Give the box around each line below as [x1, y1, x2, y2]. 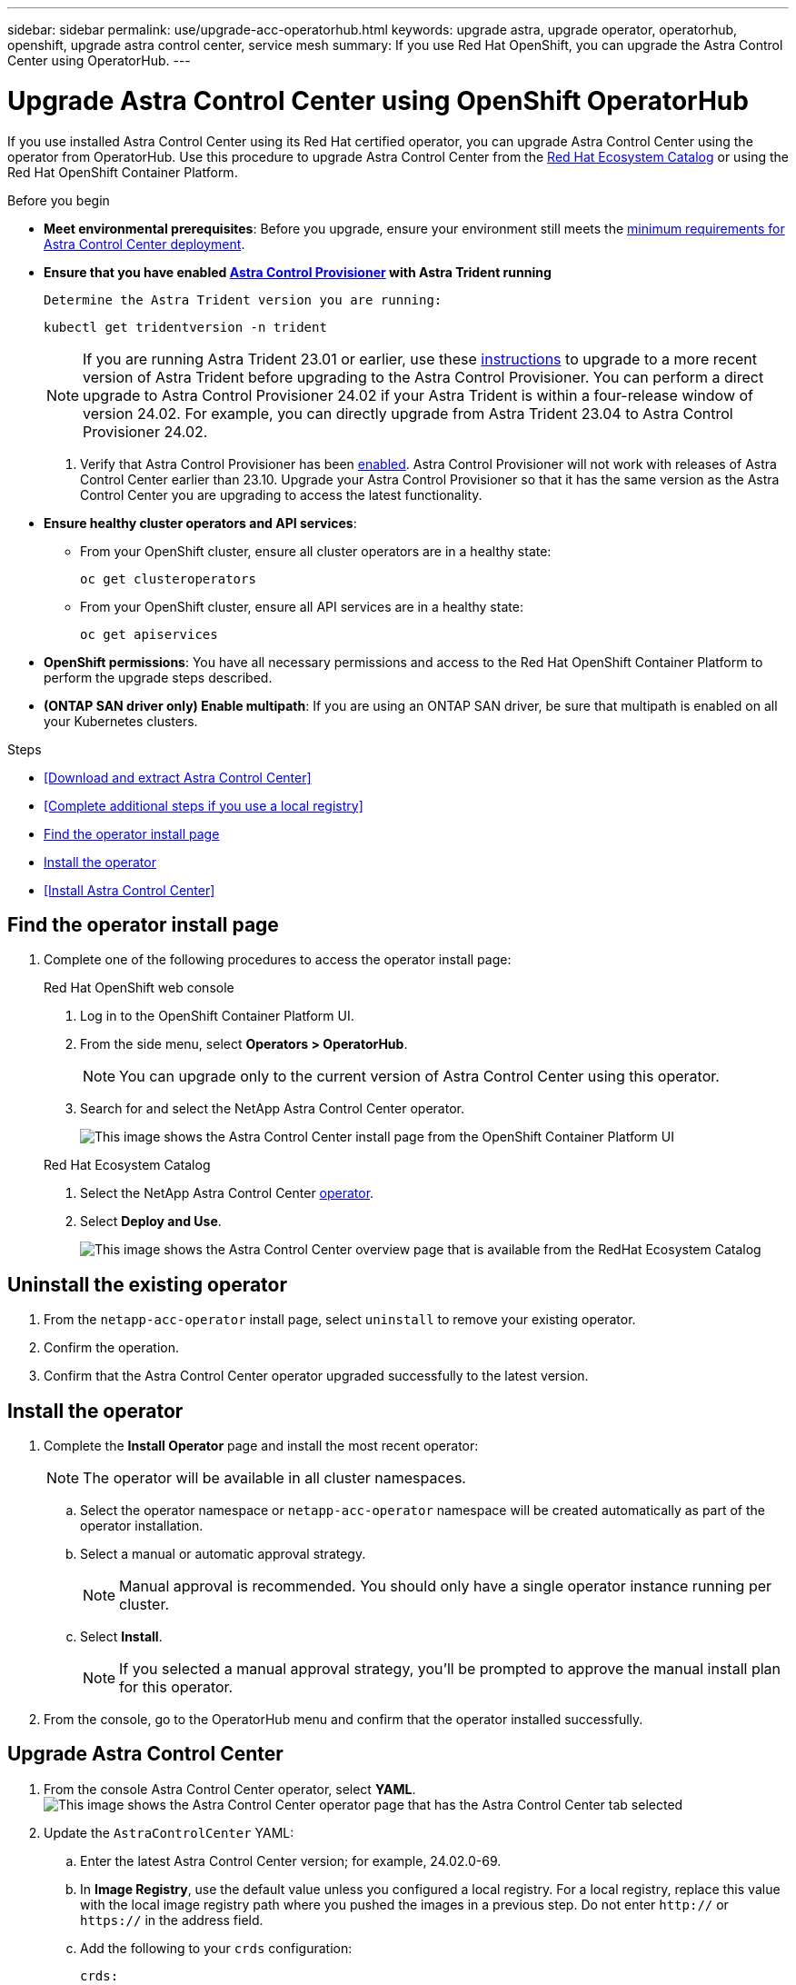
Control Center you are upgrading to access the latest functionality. [80, 486, 483, 503]
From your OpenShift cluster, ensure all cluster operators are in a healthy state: [80, 543, 552, 559]
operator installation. [80, 1518, 204, 1534]
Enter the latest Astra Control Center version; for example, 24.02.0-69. [80, 1852, 502, 1869]
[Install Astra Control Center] [44, 882, 215, 898]
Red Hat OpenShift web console [44, 980, 234, 996]
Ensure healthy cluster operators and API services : [44, 514, 357, 531]
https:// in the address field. [80, 1911, 264, 1928]
